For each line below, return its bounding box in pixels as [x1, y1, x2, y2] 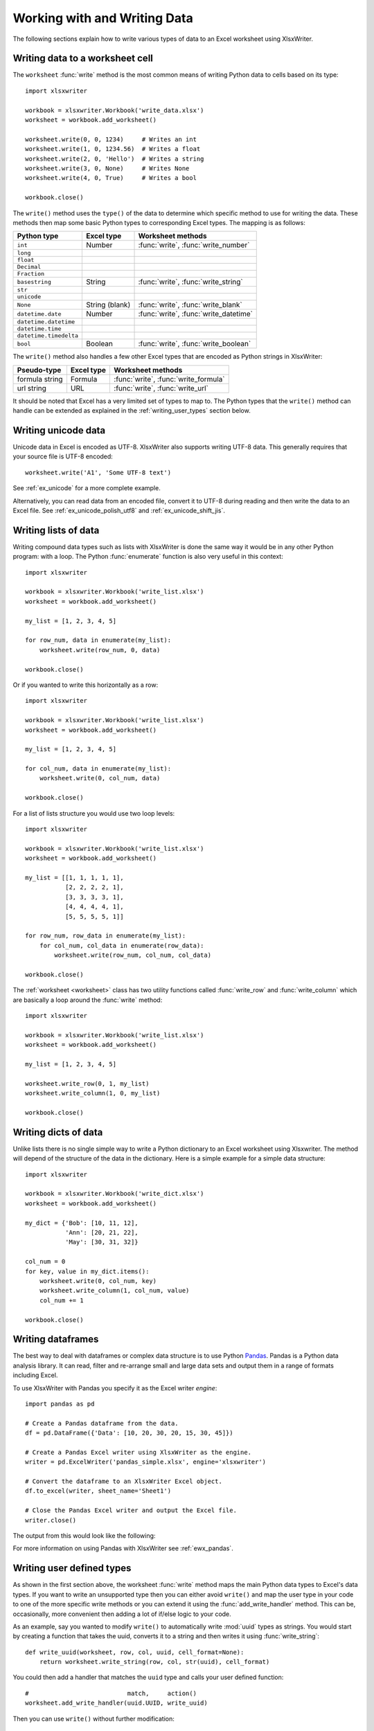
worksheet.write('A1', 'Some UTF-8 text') [25, 468, 172, 476]
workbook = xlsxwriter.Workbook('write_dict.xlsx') [25, 1190, 204, 1198]
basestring [17, 278, 52, 285]
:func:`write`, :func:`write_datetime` [138, 309, 253, 319]
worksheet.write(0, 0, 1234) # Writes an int [25, 135, 197, 143]
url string [17, 383, 46, 393]
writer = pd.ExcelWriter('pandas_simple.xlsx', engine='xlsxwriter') [25, 1458, 267, 1466]
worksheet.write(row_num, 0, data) [39, 646, 161, 654]
